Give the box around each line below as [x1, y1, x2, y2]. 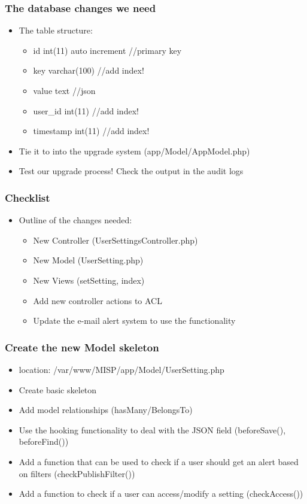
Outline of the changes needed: [19, 214, 132, 226]
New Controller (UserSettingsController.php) [33, 233, 198, 246]
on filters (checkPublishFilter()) [19, 467, 135, 479]
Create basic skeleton [19, 383, 97, 396]
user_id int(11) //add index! [33, 104, 139, 117]
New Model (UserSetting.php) [33, 254, 144, 266]
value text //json [33, 84, 96, 96]
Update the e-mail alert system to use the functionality [33, 314, 236, 327]
